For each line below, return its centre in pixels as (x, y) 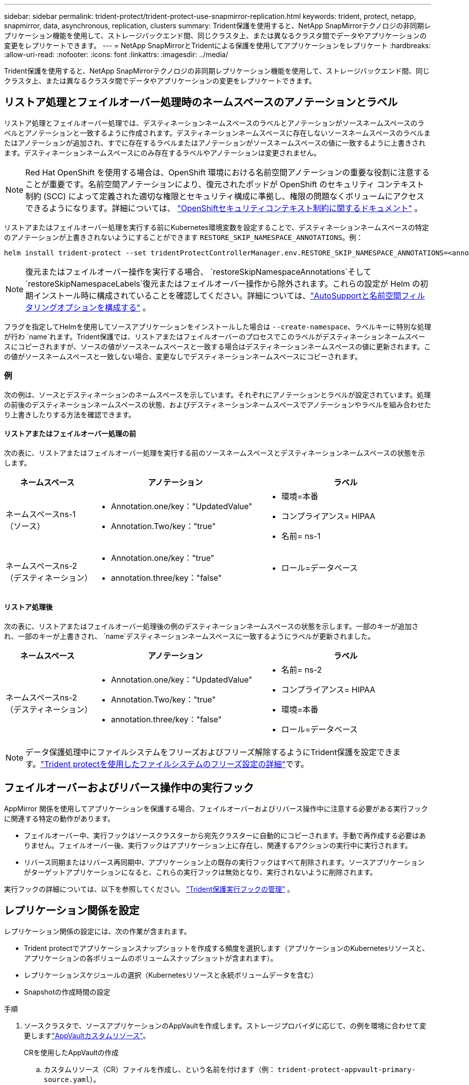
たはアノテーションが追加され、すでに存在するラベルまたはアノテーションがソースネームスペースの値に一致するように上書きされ (215, 143)
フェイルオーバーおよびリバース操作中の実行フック (129, 788)
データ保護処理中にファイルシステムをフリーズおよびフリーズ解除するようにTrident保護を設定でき (209, 752)
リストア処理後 (28, 607)
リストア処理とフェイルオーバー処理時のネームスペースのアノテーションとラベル (201, 102)
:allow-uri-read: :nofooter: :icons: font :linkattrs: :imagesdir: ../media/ (116, 54)
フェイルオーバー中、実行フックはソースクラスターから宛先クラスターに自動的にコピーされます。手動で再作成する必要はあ (225, 835)
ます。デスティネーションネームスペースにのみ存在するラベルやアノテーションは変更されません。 (162, 153)
